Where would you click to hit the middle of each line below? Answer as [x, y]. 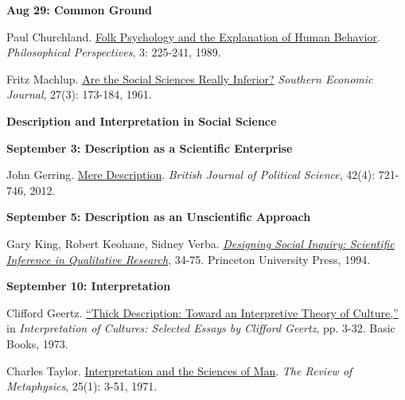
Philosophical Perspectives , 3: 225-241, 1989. [114, 52]
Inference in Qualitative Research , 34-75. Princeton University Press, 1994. [189, 259]
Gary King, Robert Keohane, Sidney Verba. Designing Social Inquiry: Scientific [201, 243]
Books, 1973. [37, 343]
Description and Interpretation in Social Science [142, 120]
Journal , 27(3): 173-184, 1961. [79, 94]
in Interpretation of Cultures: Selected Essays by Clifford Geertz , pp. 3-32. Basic [201, 328]
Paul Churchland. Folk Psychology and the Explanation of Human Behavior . [193, 36]
